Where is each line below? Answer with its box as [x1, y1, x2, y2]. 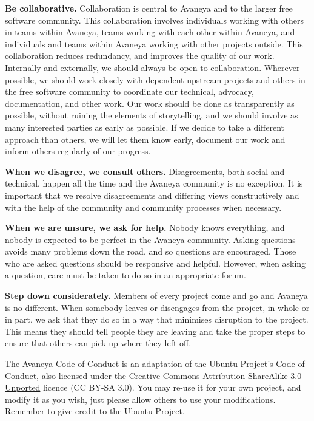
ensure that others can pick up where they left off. [5, 337, 192, 349]
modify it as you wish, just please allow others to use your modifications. [5, 392, 276, 405]
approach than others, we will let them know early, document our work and [5, 132, 286, 145]
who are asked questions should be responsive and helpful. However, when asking [5, 256, 306, 269]
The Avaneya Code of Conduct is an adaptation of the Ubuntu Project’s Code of [5, 357, 305, 370]
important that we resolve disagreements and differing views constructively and [5, 188, 299, 201]
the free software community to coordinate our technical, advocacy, [5, 85, 254, 98]
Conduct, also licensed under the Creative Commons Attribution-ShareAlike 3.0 [5, 369, 302, 382]
